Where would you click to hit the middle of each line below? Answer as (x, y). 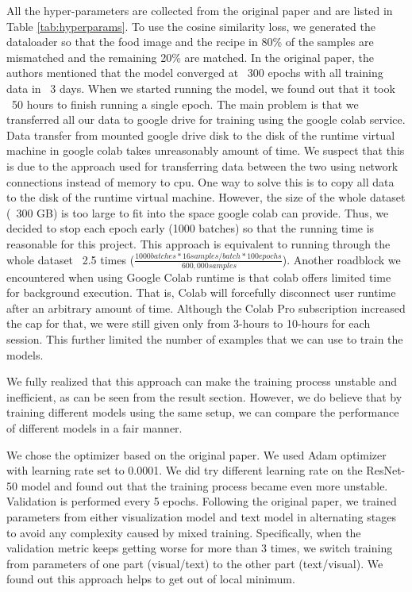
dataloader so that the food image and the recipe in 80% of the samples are (190, 42)
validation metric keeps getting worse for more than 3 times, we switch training (200, 548)
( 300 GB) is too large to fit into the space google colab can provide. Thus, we (198, 212)
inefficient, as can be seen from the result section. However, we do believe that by (204, 396)
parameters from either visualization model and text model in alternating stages (201, 516)
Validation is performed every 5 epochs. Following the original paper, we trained (202, 501)
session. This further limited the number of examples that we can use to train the (205, 339)
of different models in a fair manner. (94, 427)
